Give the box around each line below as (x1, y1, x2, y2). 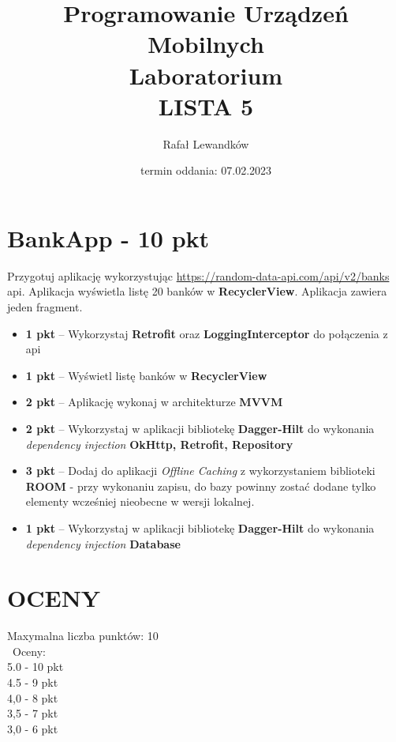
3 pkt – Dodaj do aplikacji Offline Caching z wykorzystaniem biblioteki (25, 462, 375, 479)
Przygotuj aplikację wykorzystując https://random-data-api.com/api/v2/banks (7, 267, 390, 284)
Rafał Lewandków (163, 135, 249, 152)
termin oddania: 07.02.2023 (140, 162, 272, 179)
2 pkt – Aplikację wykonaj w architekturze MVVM (25, 394, 283, 410)
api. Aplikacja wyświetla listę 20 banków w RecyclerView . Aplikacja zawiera (7, 283, 387, 299)
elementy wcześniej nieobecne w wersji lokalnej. (25, 493, 255, 510)
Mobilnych (148, 28, 264, 60)
